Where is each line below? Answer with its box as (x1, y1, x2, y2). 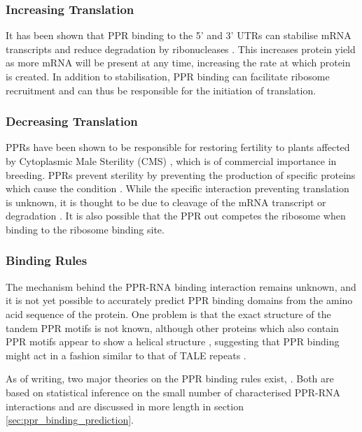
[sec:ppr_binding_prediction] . (6, 412, 134, 427)
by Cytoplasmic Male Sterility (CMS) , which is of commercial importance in (6, 154, 337, 168)
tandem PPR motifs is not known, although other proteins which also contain (6, 320, 339, 335)
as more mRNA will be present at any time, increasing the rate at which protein (6, 55, 351, 70)
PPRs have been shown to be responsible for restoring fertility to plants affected (6, 140, 350, 154)
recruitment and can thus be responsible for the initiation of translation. (6, 82, 316, 97)
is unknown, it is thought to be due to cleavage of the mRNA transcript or (6, 194, 326, 209)
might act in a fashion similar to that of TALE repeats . (6, 347, 246, 362)
